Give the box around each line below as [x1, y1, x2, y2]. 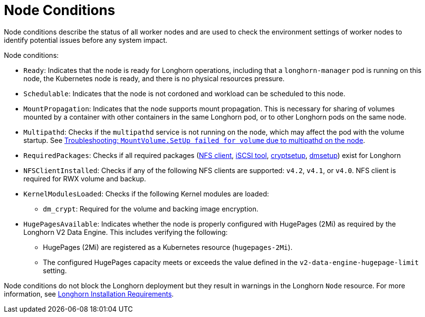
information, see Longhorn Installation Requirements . [4, 289, 174, 298]
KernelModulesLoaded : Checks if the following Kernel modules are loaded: [23, 189, 269, 198]
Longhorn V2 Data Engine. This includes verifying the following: [23, 228, 228, 236]
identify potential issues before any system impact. [4, 35, 168, 44]
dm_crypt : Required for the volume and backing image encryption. [43, 204, 258, 213]
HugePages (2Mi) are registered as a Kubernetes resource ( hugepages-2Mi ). [43, 243, 292, 251]
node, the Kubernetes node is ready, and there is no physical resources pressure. [23, 74, 285, 83]
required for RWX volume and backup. [23, 174, 146, 183]
